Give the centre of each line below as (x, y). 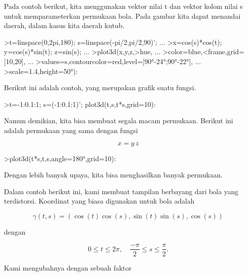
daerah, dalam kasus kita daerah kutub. (64, 25)
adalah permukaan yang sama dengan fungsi (71, 130)
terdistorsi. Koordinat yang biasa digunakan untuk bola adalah (99, 201)
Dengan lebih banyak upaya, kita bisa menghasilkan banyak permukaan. (113, 175)
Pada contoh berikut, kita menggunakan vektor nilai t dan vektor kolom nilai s (124, 6)
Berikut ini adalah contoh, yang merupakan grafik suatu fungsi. (100, 87)
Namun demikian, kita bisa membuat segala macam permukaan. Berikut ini (119, 121)
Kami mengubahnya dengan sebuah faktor (68, 267)
